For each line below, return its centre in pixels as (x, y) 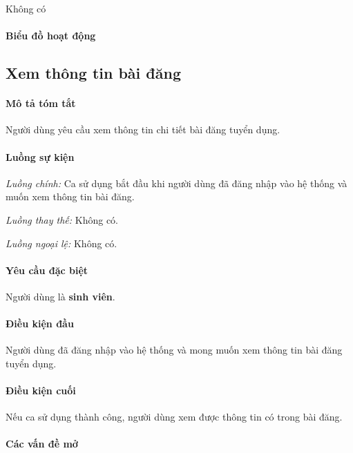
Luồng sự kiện (40, 156)
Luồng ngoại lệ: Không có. (61, 243)
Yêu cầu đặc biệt (47, 270)
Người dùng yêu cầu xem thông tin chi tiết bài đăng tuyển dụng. (143, 129)
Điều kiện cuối (41, 391)
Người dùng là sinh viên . (60, 296)
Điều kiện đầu (40, 324)
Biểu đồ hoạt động (51, 36)
